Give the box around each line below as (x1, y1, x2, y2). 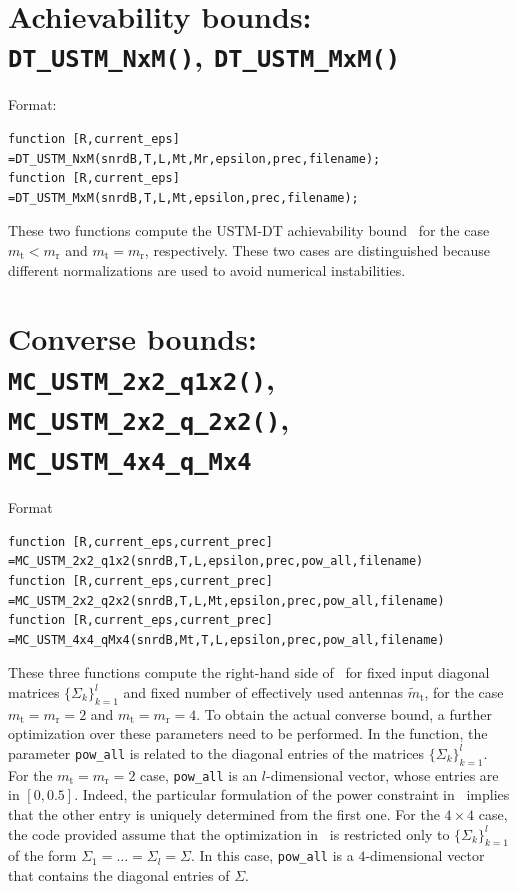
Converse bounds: (8, 318, 257, 359)
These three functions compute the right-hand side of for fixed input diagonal (8, 662, 490, 683)
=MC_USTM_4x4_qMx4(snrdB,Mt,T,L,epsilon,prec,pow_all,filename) (8, 632, 445, 647)
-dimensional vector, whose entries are (266, 764, 499, 785)
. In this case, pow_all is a (191, 845, 354, 866)
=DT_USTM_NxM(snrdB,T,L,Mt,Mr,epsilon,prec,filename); (8, 151, 381, 166)
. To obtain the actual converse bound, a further (196, 703, 492, 724)
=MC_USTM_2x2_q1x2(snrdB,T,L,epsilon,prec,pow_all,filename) (8, 554, 424, 569)
